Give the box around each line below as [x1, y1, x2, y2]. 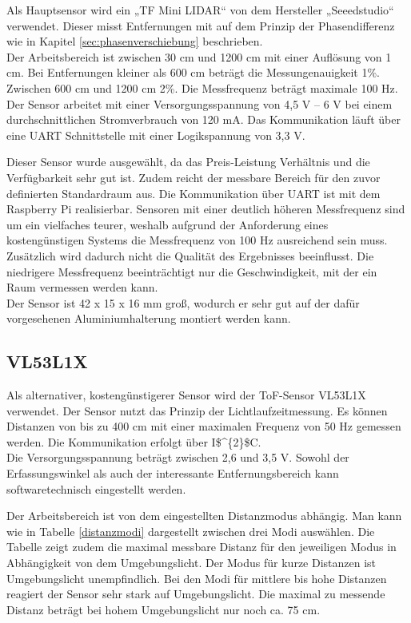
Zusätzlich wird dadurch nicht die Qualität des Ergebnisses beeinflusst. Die [6, 247, 374, 264]
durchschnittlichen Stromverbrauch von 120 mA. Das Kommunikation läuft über [6, 111, 401, 128]
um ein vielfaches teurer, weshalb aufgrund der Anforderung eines [6, 216, 329, 232]
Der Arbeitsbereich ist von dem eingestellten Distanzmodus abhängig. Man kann [6, 507, 402, 524]
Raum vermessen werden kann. [6, 279, 158, 296]
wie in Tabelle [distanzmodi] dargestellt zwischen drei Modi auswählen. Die [6, 522, 375, 539]
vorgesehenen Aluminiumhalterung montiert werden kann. [6, 310, 291, 327]
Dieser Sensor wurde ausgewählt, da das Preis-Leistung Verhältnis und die [6, 153, 370, 170]
